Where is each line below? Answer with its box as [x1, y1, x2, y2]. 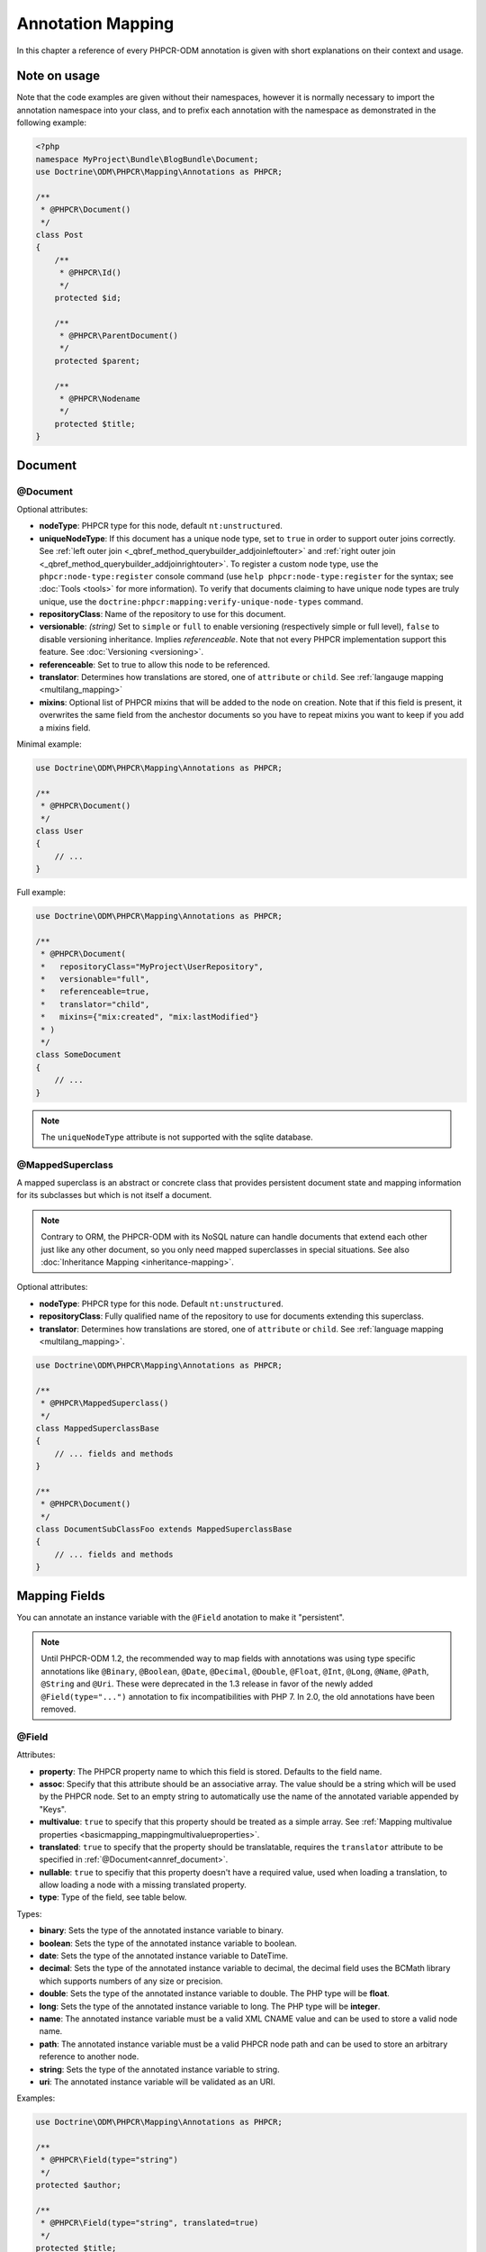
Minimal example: [16, 739, 82, 749]
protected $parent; [54, 356, 141, 366]
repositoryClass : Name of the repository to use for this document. [39, 609, 286, 620]
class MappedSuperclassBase [35, 1423, 159, 1433]
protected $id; [54, 293, 121, 303]
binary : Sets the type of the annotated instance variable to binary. [39, 1925, 283, 1936]
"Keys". [39, 1803, 67, 1814]
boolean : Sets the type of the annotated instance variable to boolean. [39, 1938, 297, 1948]
